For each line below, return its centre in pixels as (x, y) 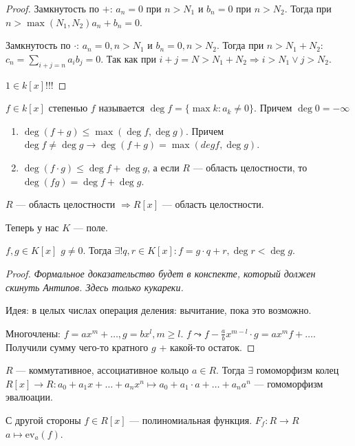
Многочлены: (33, 333)
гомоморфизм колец (298, 370)
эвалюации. (29, 397)
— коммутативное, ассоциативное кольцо (103, 370)
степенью (68, 108)
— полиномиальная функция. (191, 420)
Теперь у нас (32, 227)
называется (121, 108)
